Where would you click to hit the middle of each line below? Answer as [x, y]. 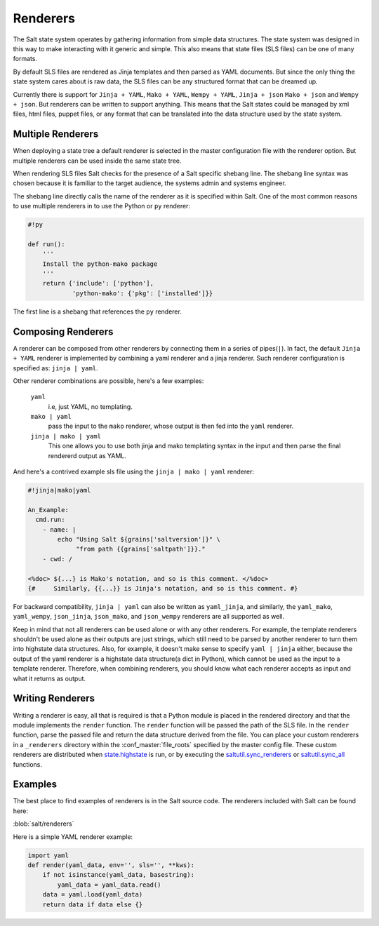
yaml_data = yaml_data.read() [109, 885]
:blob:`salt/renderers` [44, 824]
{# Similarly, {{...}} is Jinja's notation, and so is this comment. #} [163, 588]
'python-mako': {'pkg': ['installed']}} [142, 293]
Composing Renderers [63, 331]
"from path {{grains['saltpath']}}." [141, 549]
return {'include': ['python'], [98, 283]
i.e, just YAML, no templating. [90, 406]
